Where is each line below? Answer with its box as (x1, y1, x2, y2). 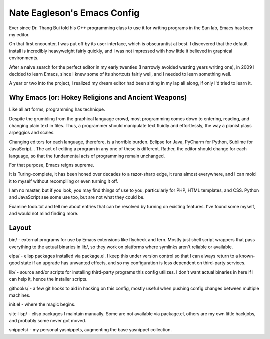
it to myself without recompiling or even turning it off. (9, 178, 118, 184)
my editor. (9, 31, 30, 37)
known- (239, 253, 255, 259)
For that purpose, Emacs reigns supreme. (9, 162, 94, 168)
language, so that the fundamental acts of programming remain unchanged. (9, 153, 165, 159)
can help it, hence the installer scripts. (9, 276, 88, 282)
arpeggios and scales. (9, 130, 55, 136)
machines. (9, 292, 31, 298)
